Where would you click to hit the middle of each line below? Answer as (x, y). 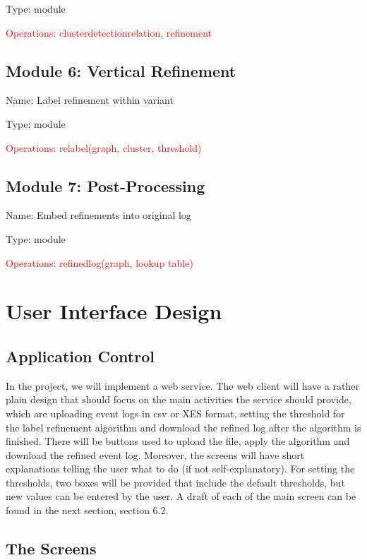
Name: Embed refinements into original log (98, 215)
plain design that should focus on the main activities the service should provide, (179, 399)
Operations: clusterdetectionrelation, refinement (109, 32)
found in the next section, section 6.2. (87, 510)
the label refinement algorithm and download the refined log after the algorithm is (183, 427)
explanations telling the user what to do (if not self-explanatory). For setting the (180, 469)
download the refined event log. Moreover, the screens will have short (155, 454)
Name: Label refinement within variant (90, 100)
